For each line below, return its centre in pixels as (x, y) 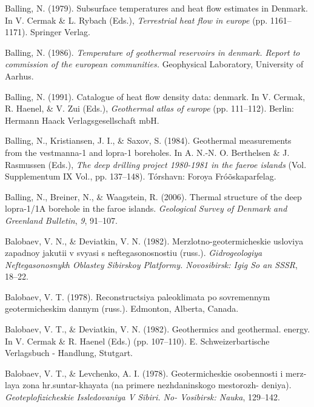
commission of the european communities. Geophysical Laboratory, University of (154, 64)
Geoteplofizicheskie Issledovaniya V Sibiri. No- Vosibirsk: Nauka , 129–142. (142, 397)
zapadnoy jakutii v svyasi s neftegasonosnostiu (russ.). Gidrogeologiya (134, 253)
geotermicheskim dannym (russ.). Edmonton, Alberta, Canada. (122, 308)
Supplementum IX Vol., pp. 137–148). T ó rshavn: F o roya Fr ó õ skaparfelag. (141, 176)
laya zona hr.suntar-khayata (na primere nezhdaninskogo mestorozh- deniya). (148, 385)
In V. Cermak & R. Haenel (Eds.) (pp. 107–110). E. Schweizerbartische (137, 341)
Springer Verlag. (60, 32)
